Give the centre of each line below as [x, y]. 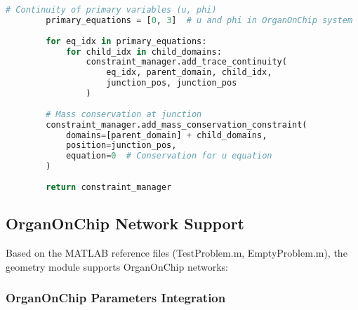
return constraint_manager [109, 187]
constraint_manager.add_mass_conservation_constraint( [177, 124]
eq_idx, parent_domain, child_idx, [189, 73]
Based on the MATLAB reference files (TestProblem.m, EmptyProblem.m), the [177, 252]
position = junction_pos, [121, 146]
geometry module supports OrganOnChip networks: [117, 266]
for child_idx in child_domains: [144, 52]
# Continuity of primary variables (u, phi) [111, 10]
